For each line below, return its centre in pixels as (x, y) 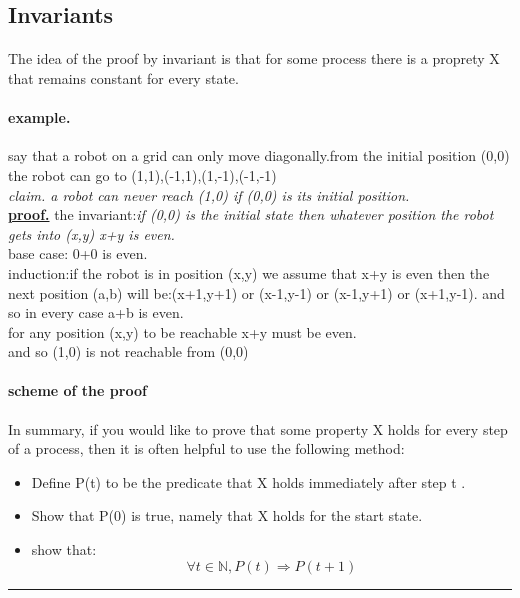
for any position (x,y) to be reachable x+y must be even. (182, 331)
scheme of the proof (77, 390)
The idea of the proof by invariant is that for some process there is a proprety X (254, 58)
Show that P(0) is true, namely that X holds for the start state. (227, 515)
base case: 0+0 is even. (78, 253)
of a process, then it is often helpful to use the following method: (206, 448)
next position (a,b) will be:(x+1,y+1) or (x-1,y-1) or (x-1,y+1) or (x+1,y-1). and (256, 292)
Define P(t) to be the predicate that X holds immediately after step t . (248, 481)
